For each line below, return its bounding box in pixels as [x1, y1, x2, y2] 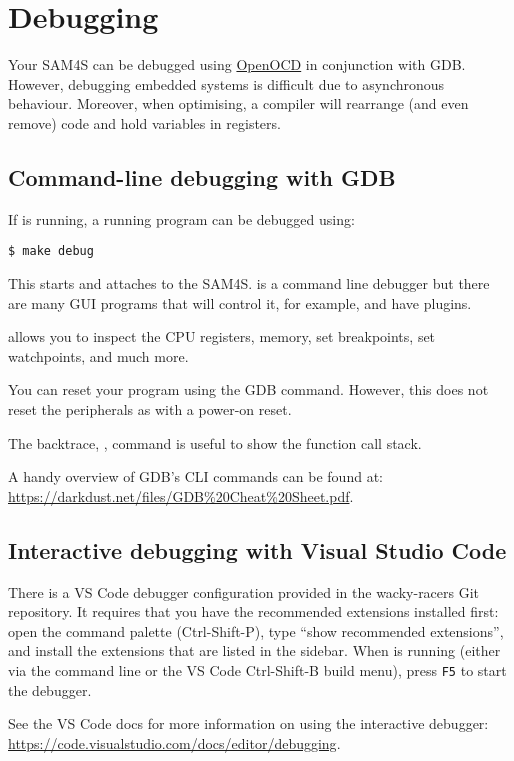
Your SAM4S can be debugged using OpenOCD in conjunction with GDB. [8, 54, 466, 75]
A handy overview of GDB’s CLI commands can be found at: [8, 466, 383, 487]
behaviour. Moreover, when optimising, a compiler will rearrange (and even [8, 93, 469, 114]
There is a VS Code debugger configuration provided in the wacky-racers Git [8, 581, 480, 602]
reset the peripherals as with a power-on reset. [8, 398, 292, 419]
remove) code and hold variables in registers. [8, 112, 281, 133]
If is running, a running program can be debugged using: [8, 208, 355, 229]
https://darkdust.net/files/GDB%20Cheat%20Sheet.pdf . [8, 485, 354, 506]
